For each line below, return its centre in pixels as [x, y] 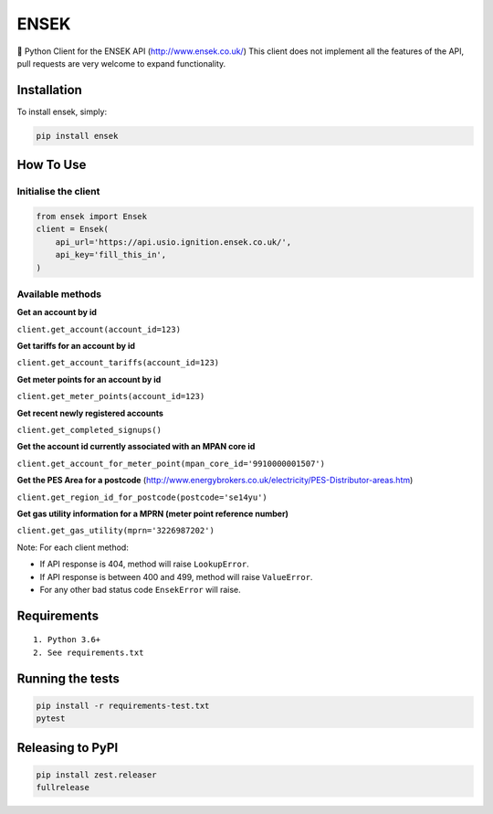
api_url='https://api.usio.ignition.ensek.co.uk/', [173, 242]
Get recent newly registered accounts [90, 413]
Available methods [59, 294]
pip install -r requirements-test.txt [123, 705]
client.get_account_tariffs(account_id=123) [118, 363]
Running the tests [68, 678]
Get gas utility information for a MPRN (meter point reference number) [153, 513]
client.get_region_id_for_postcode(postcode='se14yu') [142, 497]
